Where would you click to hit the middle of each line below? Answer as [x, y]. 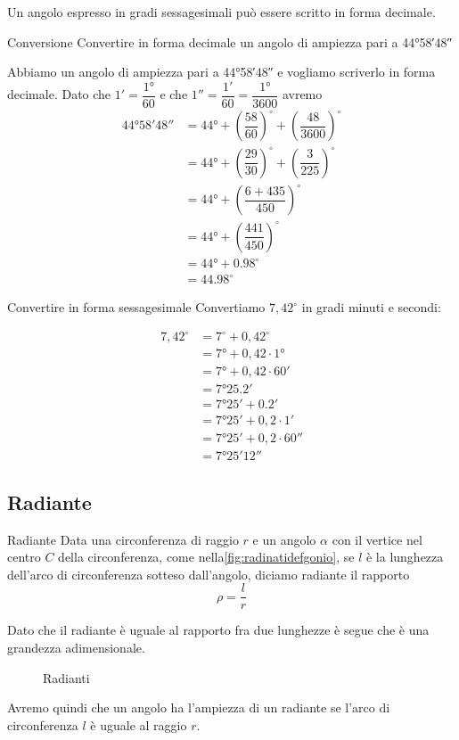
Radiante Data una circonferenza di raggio [123, 539]
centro [24, 557]
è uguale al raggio [139, 724]
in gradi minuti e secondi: [371, 307]
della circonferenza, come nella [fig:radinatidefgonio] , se [206, 557]
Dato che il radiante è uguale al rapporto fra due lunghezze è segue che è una [218, 630]
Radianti [66, 677]
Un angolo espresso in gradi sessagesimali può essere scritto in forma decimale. [221, 12]
